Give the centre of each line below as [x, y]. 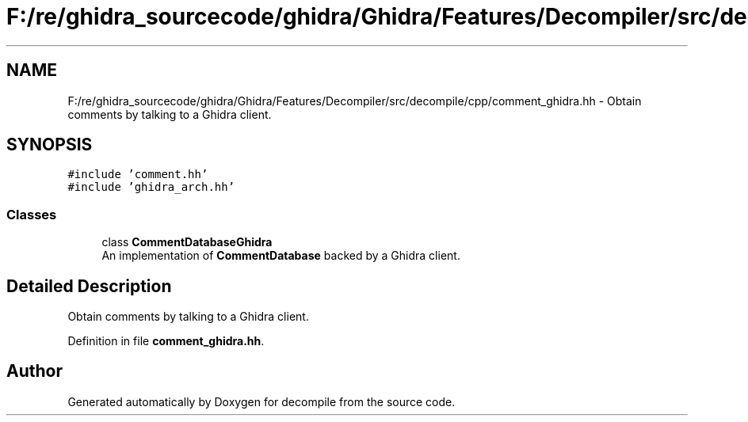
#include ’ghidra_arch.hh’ [151, 187]
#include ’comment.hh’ [138, 175]
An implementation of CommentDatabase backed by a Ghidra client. [281, 256]
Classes [32, 214]
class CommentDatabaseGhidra [187, 242]
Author [34, 371]
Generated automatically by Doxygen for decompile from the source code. [261, 401]
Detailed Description [89, 286]
